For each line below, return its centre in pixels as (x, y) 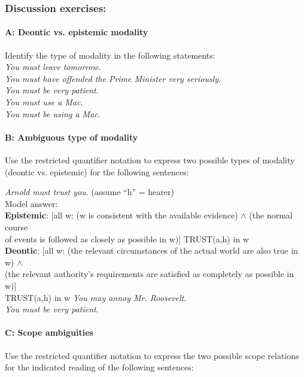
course (16, 226)
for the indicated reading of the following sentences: (99, 367)
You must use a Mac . (44, 102)
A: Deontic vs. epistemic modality (77, 32)
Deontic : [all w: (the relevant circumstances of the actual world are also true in (152, 250)
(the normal (271, 215)
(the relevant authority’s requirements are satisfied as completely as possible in (149, 274)
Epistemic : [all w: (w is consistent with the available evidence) (121, 215)
